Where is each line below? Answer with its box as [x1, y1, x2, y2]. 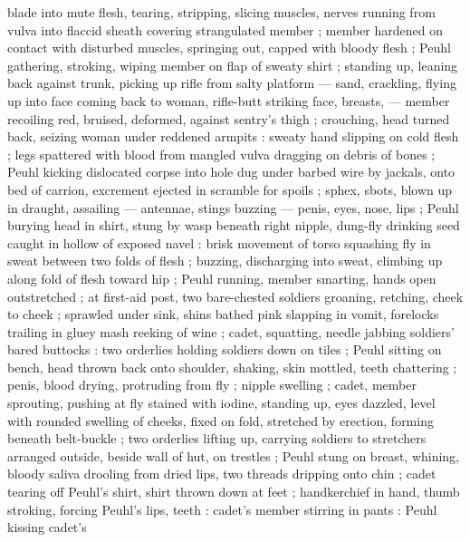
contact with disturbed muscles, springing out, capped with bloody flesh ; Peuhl [7, 38, 451, 57]
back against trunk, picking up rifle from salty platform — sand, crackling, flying [7, 73, 456, 92]
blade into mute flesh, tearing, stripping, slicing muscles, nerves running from [7, 3, 436, 21]
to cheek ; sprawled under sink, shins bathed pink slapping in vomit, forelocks [7, 305, 439, 324]
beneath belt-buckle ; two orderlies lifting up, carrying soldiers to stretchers [7, 429, 427, 448]
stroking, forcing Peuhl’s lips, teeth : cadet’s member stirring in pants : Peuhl [7, 499, 437, 518]
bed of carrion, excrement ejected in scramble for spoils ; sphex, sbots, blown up [7, 179, 453, 198]
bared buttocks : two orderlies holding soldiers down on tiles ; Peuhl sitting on [7, 340, 442, 359]
